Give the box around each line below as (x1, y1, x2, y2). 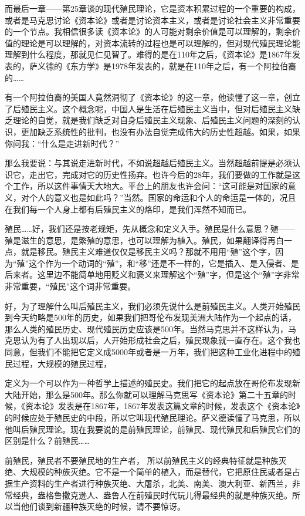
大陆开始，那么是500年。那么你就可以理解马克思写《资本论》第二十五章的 (5, 388, 288, 400)
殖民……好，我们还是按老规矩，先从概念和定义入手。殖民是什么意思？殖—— (5, 222, 295, 235)
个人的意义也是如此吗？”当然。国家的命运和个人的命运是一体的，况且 (29, 191, 296, 203)
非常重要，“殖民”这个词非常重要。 (5, 280, 136, 292)
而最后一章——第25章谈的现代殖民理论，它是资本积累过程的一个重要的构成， (5, 2, 300, 14)
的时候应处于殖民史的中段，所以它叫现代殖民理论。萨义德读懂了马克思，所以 (5, 412, 300, 423)
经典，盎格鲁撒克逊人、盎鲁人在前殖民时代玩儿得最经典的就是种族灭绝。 (12, 488, 292, 501)
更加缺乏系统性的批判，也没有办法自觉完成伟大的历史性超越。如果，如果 (21, 125, 300, 137)
